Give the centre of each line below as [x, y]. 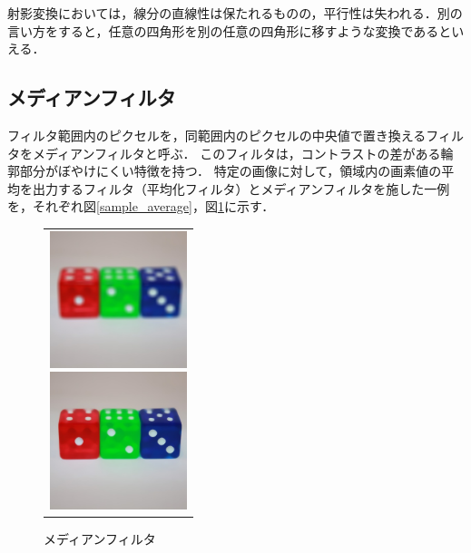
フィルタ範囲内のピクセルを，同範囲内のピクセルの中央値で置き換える [217, 135]
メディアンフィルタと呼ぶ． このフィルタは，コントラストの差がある [236, 153]
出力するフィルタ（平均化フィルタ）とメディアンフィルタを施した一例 [241, 188]
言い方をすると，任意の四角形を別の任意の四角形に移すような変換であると [230, 30]
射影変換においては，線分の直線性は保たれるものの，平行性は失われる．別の [235, 13]
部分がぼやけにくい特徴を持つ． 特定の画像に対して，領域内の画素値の [231, 171]
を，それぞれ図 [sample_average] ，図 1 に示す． [141, 206]
